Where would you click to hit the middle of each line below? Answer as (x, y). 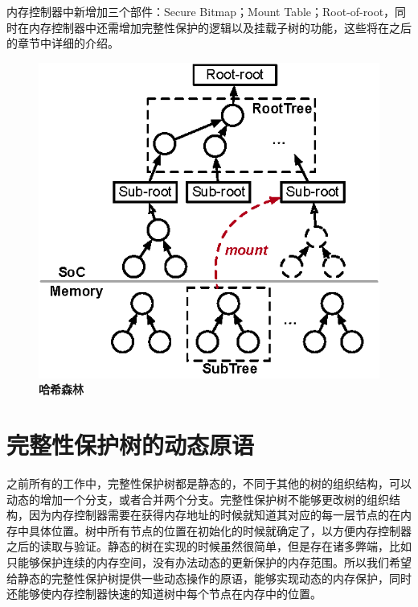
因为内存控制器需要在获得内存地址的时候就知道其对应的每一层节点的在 (214, 515)
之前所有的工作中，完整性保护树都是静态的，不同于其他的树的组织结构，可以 (209, 483)
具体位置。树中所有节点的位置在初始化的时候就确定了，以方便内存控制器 (220, 530)
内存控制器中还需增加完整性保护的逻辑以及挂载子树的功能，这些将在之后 (220, 27)
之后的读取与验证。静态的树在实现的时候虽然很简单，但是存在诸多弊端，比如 (209, 546)
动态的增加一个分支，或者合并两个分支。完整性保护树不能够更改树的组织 (198, 499)
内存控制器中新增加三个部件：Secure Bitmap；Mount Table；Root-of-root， (201, 11)
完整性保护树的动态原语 (131, 445)
